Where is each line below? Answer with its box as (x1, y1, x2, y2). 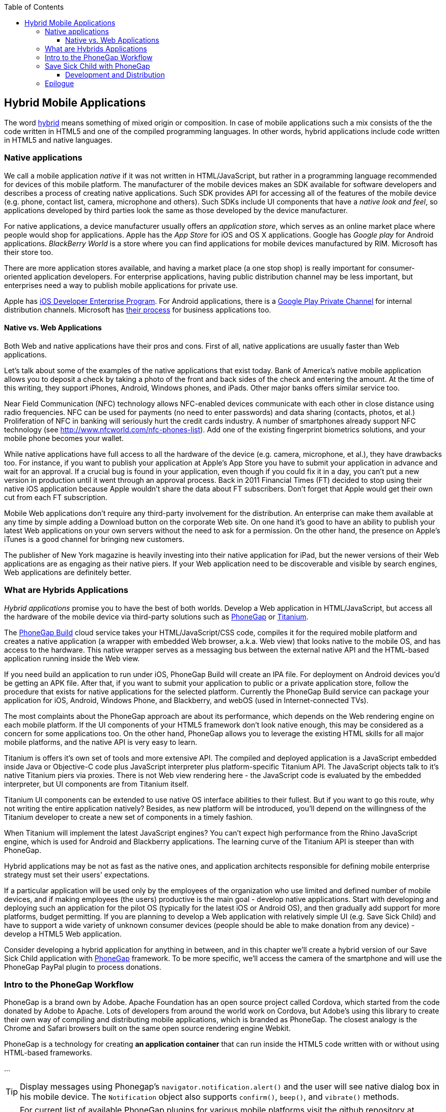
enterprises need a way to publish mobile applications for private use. (4, 280, 238, 290)
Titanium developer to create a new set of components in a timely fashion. (4, 812, 253, 821)
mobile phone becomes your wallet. (4, 433, 124, 443)
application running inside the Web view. (4, 654, 140, 663)
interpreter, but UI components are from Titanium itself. (4, 779, 189, 788)
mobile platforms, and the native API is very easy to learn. (4, 737, 198, 746)
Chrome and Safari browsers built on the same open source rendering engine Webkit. (4, 1024, 291, 1033)
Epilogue (45, 79, 74, 88)
